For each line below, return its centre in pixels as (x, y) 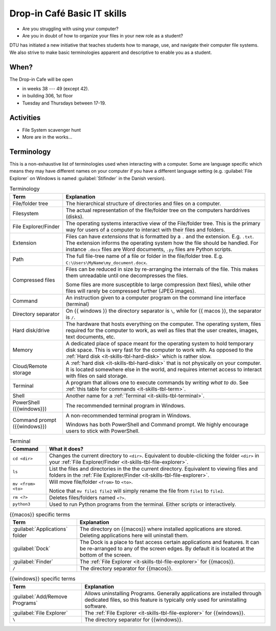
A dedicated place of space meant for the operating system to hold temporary (160, 343)
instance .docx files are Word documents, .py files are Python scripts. (149, 249)
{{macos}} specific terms (40, 515)
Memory (23, 350)
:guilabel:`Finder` (33, 562)
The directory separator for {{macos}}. (126, 568)
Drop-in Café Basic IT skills (68, 13)
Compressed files (34, 280)
